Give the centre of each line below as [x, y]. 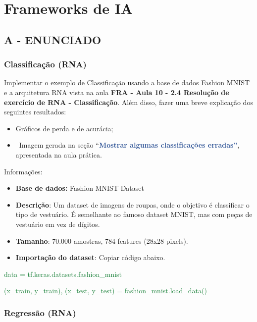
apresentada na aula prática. [59, 154]
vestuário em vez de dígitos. [58, 224]
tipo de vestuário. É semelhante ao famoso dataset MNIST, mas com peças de [134, 214]
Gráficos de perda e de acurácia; [64, 128]
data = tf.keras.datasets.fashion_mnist [63, 274]
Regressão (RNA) [40, 312]
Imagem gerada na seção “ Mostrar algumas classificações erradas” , [129, 145]
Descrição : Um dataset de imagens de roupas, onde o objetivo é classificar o [132, 204]
